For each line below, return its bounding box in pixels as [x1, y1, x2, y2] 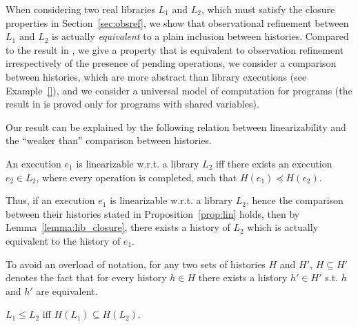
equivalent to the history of [6, 233, 121, 247]
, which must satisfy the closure [201, 2, 335, 16]
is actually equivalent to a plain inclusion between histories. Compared [52, 29, 349, 43]
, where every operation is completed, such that [36, 170, 237, 184]
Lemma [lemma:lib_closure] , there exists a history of [6, 220, 230, 234]
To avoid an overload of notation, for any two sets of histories [6, 256, 266, 271]
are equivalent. [36, 283, 98, 298]
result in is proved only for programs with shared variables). [6, 96, 259, 111]
